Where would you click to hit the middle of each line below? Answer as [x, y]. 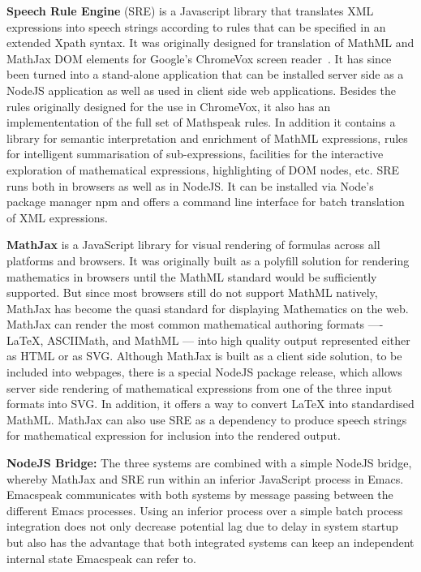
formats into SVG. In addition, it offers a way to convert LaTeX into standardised [210, 404]
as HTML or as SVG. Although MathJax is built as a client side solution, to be [204, 356]
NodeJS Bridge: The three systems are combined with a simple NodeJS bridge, [209, 463]
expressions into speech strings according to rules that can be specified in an [196, 26]
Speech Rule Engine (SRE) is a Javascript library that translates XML [190, 11]
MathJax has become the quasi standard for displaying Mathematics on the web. [208, 308]
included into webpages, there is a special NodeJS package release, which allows [204, 372]
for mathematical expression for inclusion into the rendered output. [174, 435]
